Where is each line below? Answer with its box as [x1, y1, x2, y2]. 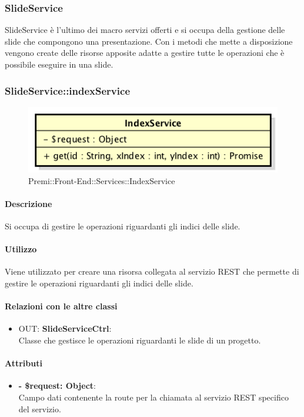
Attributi [5, 357, 42, 369]
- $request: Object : [18, 379, 96, 392]
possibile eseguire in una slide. [5, 58, 113, 70]
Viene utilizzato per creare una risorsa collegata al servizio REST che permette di [5, 265, 299, 278]
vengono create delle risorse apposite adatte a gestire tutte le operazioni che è [5, 46, 285, 59]
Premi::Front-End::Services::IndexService [28, 174, 175, 186]
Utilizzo [5, 243, 37, 255]
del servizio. [18, 402, 61, 415]
